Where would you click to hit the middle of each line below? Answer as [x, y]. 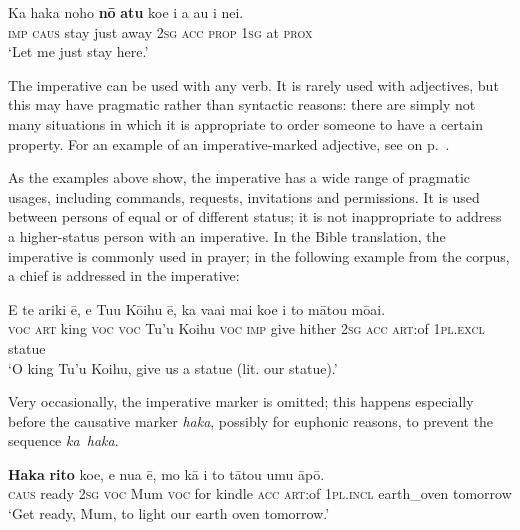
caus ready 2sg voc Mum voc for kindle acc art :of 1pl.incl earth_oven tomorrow [260, 493]
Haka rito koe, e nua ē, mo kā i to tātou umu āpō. [166, 473]
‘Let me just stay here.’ [78, 51]
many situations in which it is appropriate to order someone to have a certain [245, 123]
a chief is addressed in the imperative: [124, 275]
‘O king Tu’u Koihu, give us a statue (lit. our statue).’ [173, 367]
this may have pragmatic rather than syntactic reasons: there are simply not [242, 104]
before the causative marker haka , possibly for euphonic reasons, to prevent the [251, 420]
